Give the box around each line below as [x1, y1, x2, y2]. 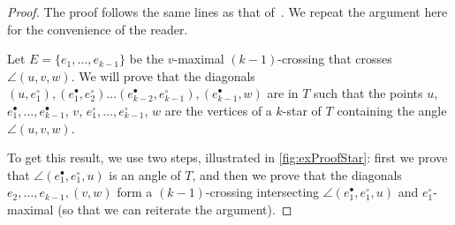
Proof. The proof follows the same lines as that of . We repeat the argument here [7, 3, 448, 20]
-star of [282, 101, 322, 119]
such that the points [314, 84, 423, 102]
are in [267, 84, 299, 102]
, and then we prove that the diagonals [192, 165, 402, 184]
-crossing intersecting [205, 183, 320, 201]
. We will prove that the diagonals [71, 66, 255, 85]
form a [117, 183, 153, 201]
